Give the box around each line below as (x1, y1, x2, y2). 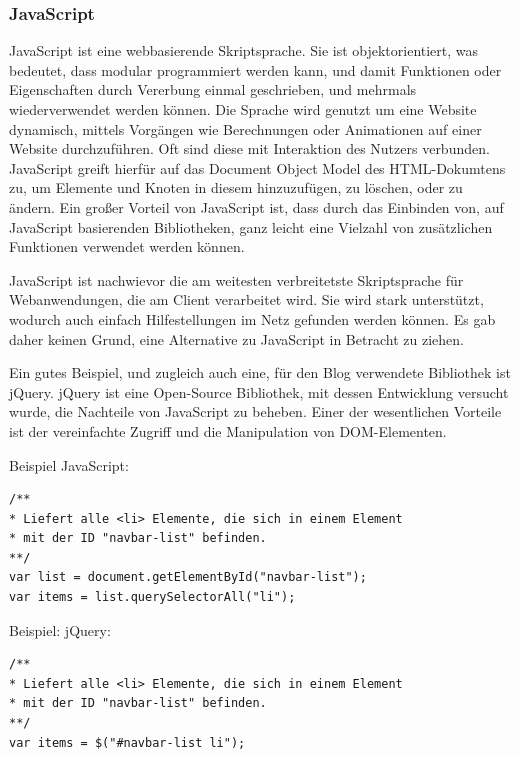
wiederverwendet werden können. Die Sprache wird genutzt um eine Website (9, 99, 477, 119)
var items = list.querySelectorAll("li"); (9, 590, 296, 605)
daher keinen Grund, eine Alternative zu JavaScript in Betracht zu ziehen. (9, 328, 464, 349)
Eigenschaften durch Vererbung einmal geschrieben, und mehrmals (9, 79, 417, 100)
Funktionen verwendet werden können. (9, 236, 245, 257)
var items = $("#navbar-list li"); (9, 735, 246, 750)
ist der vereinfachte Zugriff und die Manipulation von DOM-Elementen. (9, 420, 447, 441)
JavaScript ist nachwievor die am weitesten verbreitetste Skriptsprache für (9, 269, 464, 290)
